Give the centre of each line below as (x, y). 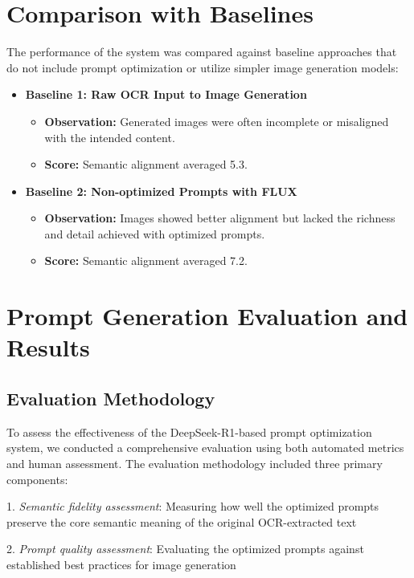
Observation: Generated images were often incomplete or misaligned (217, 121)
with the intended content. (110, 137)
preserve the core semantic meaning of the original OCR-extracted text (182, 521)
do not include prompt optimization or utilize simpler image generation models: (203, 67)
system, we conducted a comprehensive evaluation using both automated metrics (205, 448)
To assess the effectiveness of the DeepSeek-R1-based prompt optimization (189, 431)
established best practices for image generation (121, 564)
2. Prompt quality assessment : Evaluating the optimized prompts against (185, 549)
